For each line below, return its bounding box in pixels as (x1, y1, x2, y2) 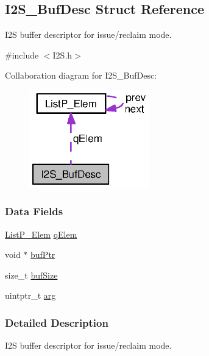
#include (5, 48, 39, 61)
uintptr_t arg (5, 289, 56, 302)
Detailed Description (5, 315, 108, 330)
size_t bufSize (5, 268, 58, 281)
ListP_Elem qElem (5, 227, 77, 240)
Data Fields (5, 204, 63, 219)
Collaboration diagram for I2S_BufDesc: (5, 69, 157, 82)
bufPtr (30, 248, 55, 261)
